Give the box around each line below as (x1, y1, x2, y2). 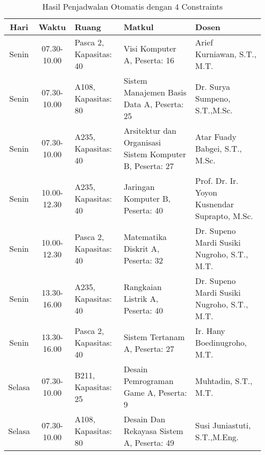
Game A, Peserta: (123, 387, 187, 398)
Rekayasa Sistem (123, 425, 183, 437)
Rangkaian (123, 280, 162, 293)
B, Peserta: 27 (123, 160, 174, 172)
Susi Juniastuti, (195, 419, 251, 431)
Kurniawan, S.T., (195, 48, 257, 60)
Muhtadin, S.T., (195, 375, 253, 387)
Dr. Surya (195, 80, 230, 92)
